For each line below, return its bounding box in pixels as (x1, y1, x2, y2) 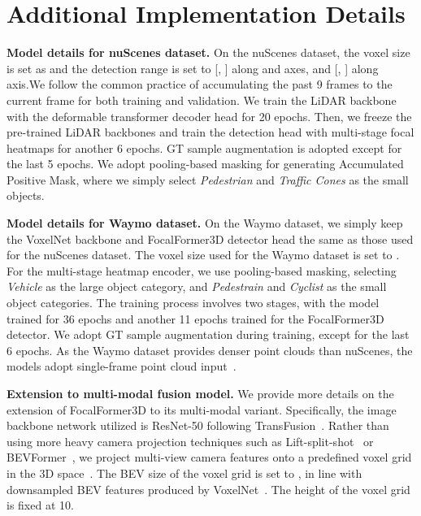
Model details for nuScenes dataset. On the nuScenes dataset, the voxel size (7, 44, 410, 61)
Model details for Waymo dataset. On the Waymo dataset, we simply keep (7, 215, 403, 232)
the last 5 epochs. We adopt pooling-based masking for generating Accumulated (7, 155, 404, 172)
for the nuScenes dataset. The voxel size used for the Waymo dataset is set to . (7, 246, 400, 263)
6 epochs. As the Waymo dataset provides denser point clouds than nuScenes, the (7, 341, 413, 358)
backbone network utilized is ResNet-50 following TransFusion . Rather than (7, 417, 389, 434)
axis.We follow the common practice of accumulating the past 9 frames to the (7, 76, 393, 93)
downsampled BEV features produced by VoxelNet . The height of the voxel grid (7, 480, 410, 497)
